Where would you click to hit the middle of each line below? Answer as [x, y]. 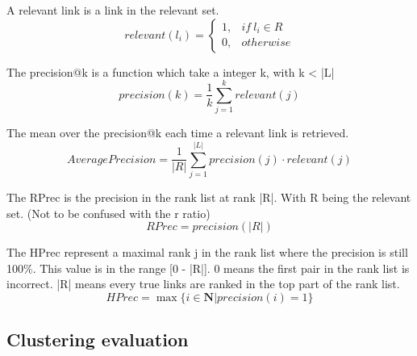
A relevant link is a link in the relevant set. [113, 10]
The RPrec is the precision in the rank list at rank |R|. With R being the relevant [209, 197]
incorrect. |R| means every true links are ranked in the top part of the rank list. [203, 284]
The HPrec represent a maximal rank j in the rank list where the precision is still [207, 252]
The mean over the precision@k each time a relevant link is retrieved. [178, 133]
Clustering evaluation [98, 339]
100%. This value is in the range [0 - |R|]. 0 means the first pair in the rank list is [208, 268]
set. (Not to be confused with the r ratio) [108, 213]
